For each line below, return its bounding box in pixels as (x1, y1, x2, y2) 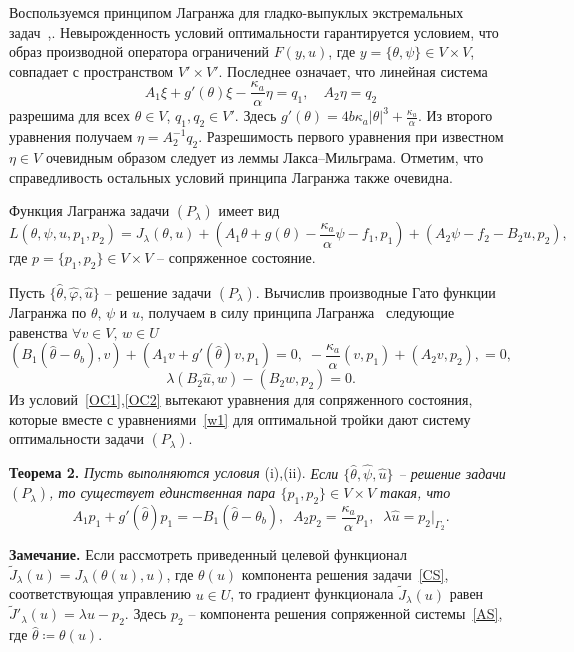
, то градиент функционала (230, 583, 394, 604)
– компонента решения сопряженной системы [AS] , (188, 603, 503, 624)
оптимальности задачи (9, 428, 144, 449)
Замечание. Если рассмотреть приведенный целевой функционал (9, 544, 407, 564)
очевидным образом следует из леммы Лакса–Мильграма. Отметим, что (45, 147, 484, 168)
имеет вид (218, 200, 280, 221)
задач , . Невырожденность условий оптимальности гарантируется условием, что (9, 21, 499, 42)
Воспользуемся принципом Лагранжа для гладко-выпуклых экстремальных (9, 2, 464, 22)
